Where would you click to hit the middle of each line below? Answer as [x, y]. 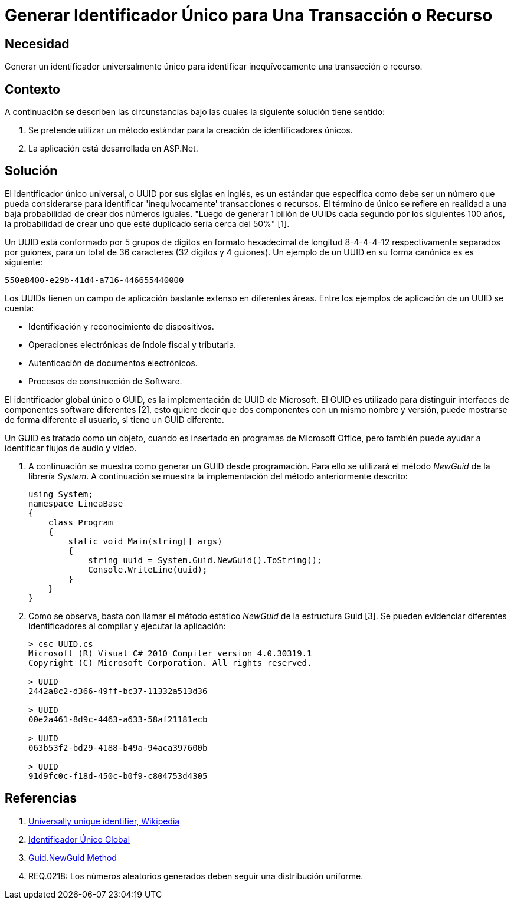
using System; [61, 494]
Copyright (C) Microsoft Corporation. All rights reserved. [170, 663]
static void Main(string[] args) [145, 541]
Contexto [32, 89]
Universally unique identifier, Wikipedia [104, 821]
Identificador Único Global [79, 839]
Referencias [41, 798]
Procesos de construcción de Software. [105, 381]
